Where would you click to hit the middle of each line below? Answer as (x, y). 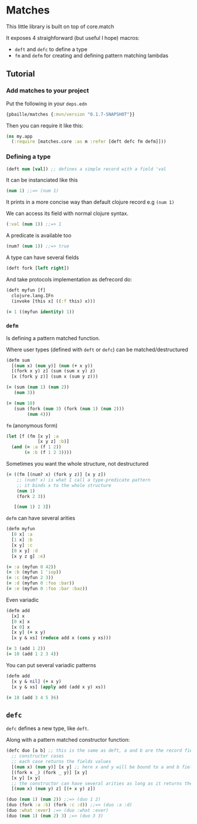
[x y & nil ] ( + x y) (36, 681)
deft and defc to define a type (51, 49)
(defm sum (18, 360)
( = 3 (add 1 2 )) (26, 649)
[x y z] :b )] (53, 442)
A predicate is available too (39, 236)
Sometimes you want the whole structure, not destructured (77, 464)
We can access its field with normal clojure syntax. (67, 213)
